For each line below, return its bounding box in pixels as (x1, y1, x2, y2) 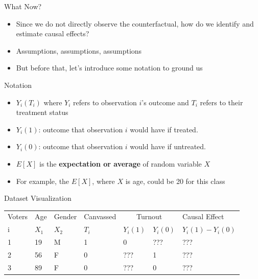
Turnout (136, 211, 162, 222)
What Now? (4, 1, 42, 11)
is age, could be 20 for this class (125, 175, 225, 186)
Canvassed (84, 211, 116, 222)
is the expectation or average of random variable (39, 158, 202, 169)
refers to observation (73, 97, 137, 107)
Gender (54, 211, 77, 222)
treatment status (16, 107, 68, 118)
